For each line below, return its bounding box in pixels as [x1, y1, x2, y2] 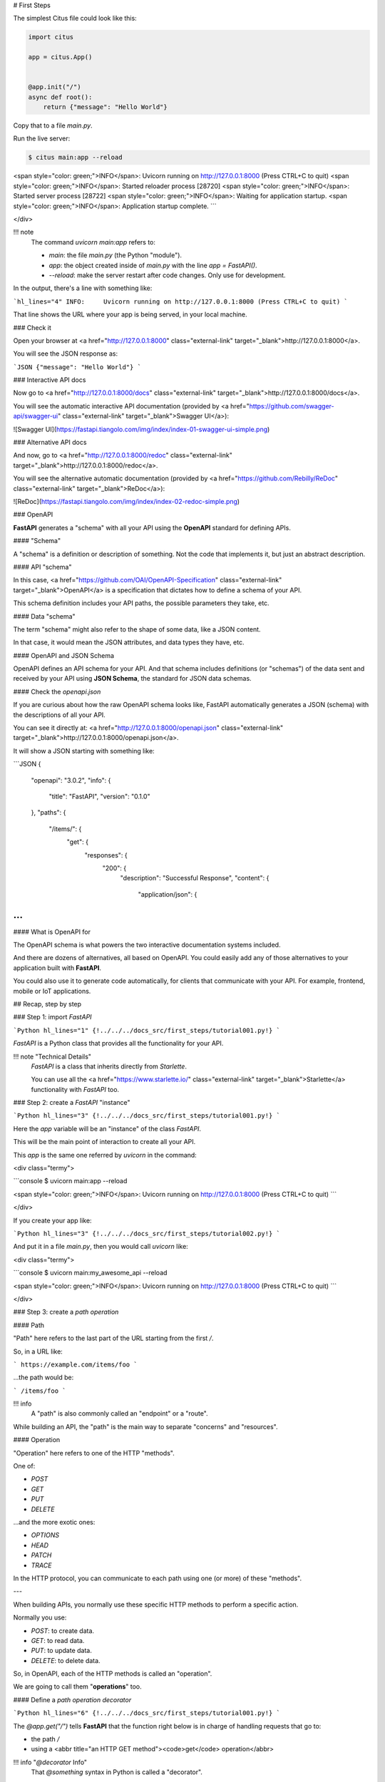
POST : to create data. [31, 1626, 95, 1635]
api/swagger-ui [13, 412, 58, 421]
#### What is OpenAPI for [13, 927, 91, 936]
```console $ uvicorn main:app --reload [13, 1177, 128, 1185]
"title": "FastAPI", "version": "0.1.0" [48, 792, 150, 800]
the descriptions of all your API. [13, 710, 106, 719]
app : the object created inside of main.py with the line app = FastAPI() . [48, 261, 257, 269]
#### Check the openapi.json [13, 687, 101, 696]
